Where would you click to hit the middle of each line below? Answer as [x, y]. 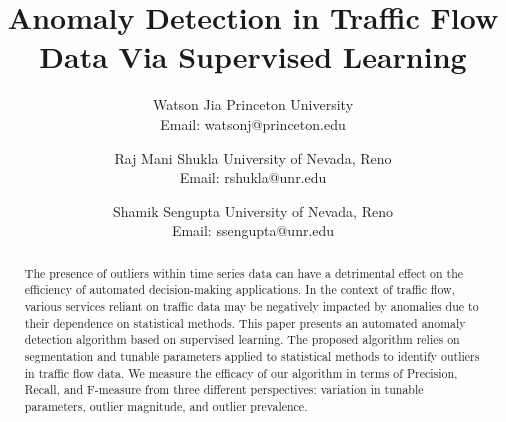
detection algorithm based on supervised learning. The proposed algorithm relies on [242, 339]
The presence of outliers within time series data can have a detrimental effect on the [244, 272]
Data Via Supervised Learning [253, 56]
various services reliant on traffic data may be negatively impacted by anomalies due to [251, 305]
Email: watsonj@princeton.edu [253, 123]
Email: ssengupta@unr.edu [253, 230]
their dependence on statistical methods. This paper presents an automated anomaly [245, 322]
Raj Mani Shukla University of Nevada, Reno [253, 157]
